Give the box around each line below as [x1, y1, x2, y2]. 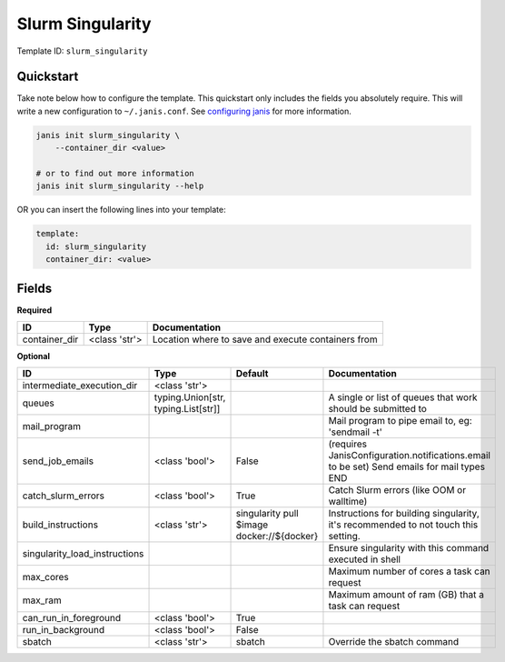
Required [16, 305, 53, 316]
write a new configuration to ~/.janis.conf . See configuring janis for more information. [16, 105, 352, 116]
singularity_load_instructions [22, 547, 144, 560]
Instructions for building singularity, [328, 507, 480, 520]
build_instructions [22, 518, 99, 531]
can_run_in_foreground [22, 612, 122, 625]
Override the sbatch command [328, 636, 459, 648]
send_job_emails [22, 455, 94, 467]
